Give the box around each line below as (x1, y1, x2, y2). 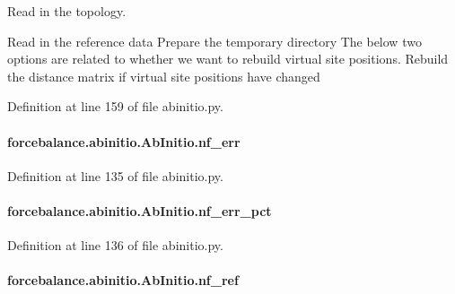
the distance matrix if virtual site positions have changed (7, 66, 320, 85)
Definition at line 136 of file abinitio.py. (7, 236, 223, 255)
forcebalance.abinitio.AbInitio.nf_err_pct (7, 201, 272, 220)
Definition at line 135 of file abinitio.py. (7, 166, 223, 185)
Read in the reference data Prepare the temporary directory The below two (7, 31, 422, 50)
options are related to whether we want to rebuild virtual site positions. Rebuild (7, 49, 449, 68)
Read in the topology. (7, 2, 127, 20)
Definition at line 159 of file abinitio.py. (7, 97, 223, 116)
